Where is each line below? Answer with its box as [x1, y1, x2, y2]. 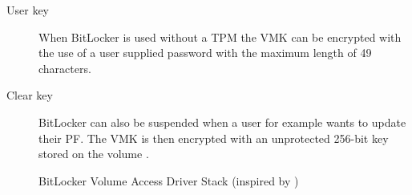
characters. [38, 59, 91, 76]
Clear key [6, 87, 53, 104]
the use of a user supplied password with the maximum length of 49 [38, 44, 372, 61]
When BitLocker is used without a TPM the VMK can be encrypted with [38, 28, 402, 45]
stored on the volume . [38, 145, 149, 162]
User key [6, 2, 49, 18]
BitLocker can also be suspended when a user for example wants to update [38, 113, 406, 130]
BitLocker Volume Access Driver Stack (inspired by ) [38, 172, 299, 189]
